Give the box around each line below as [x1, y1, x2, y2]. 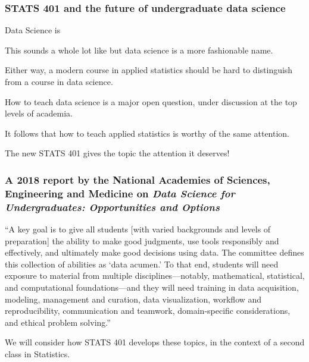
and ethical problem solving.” [5, 316, 111, 328]
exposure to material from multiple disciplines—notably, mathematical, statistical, [5, 269, 305, 282]
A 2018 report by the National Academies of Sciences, [5, 172, 270, 187]
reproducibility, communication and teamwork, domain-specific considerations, [5, 304, 291, 317]
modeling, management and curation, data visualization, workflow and [5, 292, 262, 305]
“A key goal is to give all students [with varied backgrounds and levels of [5, 223, 271, 235]
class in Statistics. [5, 347, 70, 360]
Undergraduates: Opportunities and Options [5, 199, 220, 214]
